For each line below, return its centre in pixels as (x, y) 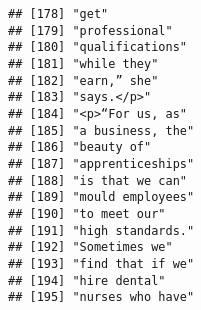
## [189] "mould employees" (101, 197)
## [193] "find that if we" (101, 263)
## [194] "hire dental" (87, 280)
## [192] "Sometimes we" (90, 247)
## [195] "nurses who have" (101, 297)
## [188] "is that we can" (97, 180)
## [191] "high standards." (101, 230)
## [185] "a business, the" (101, 130)
